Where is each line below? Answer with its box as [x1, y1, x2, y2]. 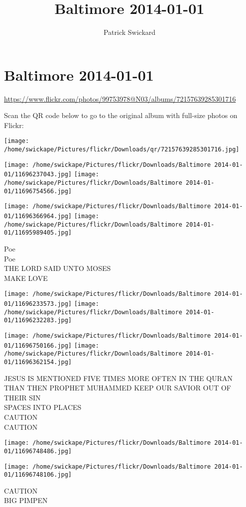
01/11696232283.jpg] [4, 317, 72, 324]
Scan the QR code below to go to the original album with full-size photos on [4, 110, 238, 121]
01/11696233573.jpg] [4, 300, 72, 308]
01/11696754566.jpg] [4, 187, 72, 195]
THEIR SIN [4, 392, 41, 402]
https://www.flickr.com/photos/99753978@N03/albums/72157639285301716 [4, 93, 236, 104]
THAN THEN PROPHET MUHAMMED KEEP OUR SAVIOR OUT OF [4, 382, 232, 393]
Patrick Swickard [103, 27, 156, 37]
